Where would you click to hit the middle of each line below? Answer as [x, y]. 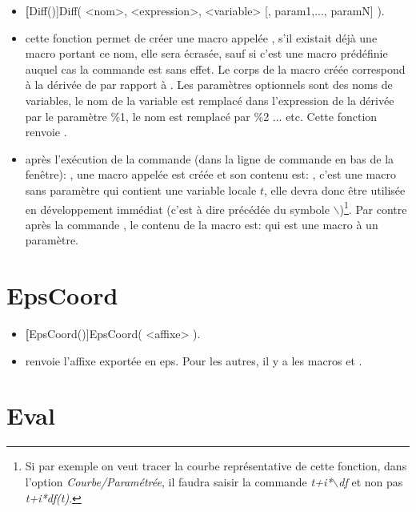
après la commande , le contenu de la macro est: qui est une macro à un [202, 224]
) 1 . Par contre [373, 208]
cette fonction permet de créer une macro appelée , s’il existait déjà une [201, 37]
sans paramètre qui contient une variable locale [141, 189]
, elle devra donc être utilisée [334, 189]
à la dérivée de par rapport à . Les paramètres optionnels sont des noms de [209, 85]
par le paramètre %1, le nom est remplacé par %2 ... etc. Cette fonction [201, 116]
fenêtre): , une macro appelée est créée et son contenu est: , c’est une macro [210, 174]
